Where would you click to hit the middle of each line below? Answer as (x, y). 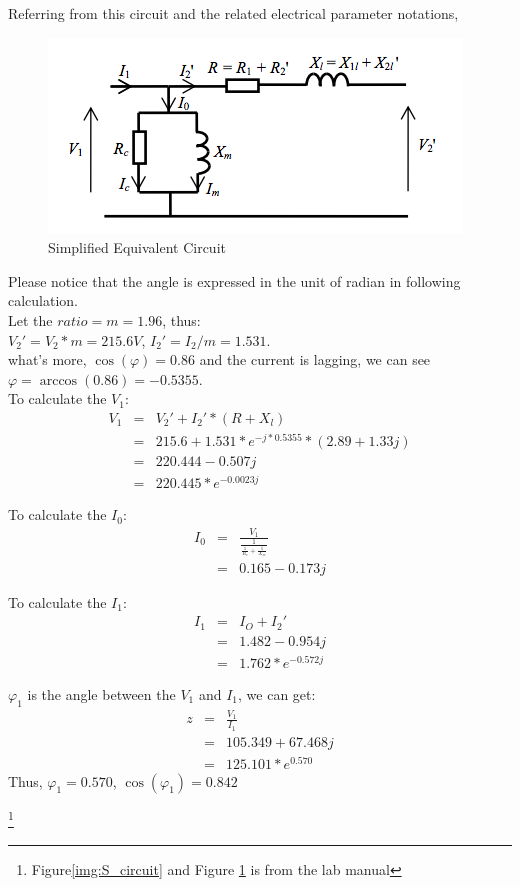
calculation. (43, 300)
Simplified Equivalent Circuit (137, 247)
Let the (30, 319)
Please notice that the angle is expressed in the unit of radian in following (234, 280)
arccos (58, 380)
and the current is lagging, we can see (315, 359)
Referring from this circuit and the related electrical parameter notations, (233, 13)
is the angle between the (101, 693)
